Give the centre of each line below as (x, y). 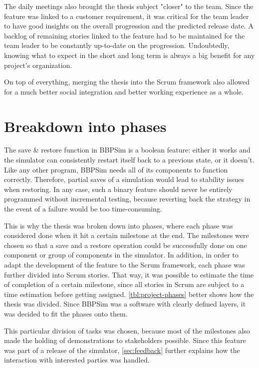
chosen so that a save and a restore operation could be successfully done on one (126, 245)
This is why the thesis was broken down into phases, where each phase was (119, 225)
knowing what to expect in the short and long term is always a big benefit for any (129, 55)
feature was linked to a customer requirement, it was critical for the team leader (127, 16)
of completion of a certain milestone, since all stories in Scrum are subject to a (124, 284)
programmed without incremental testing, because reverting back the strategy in (127, 199)
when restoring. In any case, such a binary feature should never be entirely (118, 189)
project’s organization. (38, 65)
